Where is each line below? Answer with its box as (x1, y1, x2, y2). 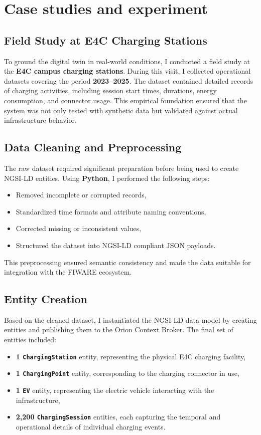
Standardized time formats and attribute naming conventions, (16, 206, 206, 216)
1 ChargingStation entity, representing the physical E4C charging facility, (16, 351, 246, 361)
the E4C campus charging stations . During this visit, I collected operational (4, 66, 251, 76)
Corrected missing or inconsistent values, (16, 223, 142, 234)
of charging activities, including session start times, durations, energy (4, 85, 217, 96)
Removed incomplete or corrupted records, (16, 189, 147, 200)
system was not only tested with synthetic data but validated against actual (4, 105, 238, 115)
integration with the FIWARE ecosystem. (4, 267, 132, 277)
